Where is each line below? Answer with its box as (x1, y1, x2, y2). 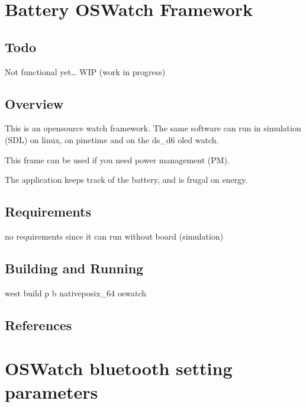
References (5, 315, 72, 334)
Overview (5, 94, 64, 112)
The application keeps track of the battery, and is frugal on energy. (5, 173, 248, 186)
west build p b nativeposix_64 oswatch (5, 286, 147, 299)
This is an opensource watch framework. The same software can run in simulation (5, 122, 301, 134)
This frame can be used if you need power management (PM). (5, 153, 230, 166)
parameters (5, 379, 98, 403)
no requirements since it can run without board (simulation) (5, 230, 224, 242)
